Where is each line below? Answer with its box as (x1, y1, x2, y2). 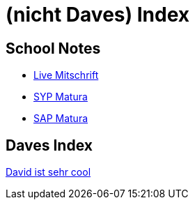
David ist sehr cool (6, 166, 91, 179)
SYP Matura (33, 91, 88, 103)
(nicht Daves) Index (6, 3, 190, 26)
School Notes (6, 39, 101, 57)
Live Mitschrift (33, 69, 99, 82)
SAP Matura (33, 112, 88, 125)
